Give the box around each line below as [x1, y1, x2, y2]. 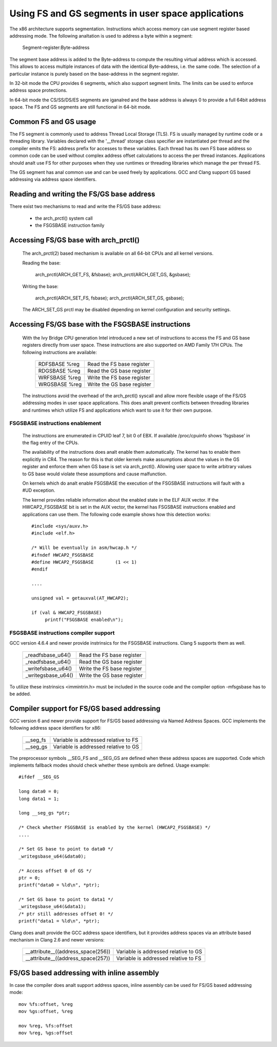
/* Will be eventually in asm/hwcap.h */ [31, 545, 137, 551]
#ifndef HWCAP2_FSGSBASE [31, 552, 94, 558]
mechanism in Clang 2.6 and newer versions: [9, 937, 105, 943]
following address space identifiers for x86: [9, 725, 102, 731]
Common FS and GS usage [9, 117, 96, 126]
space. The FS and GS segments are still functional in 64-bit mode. [9, 104, 151, 110]
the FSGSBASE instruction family [35, 222, 105, 228]
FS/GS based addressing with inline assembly [9, 968, 159, 977]
